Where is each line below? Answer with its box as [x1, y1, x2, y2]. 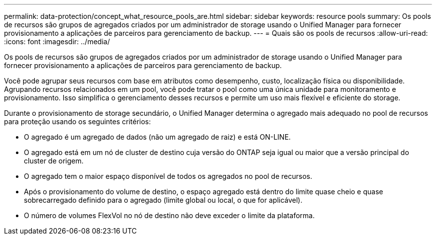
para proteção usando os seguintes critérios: [4, 117, 151, 126]
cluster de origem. [24, 157, 84, 165]
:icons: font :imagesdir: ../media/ [4, 37, 110, 46]
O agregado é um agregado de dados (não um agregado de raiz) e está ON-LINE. [24, 133, 291, 141]
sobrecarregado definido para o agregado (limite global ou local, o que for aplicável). [24, 196, 303, 204]
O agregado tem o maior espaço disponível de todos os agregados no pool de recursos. [24, 172, 313, 180]
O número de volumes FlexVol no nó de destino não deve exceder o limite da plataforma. [24, 211, 315, 220]
